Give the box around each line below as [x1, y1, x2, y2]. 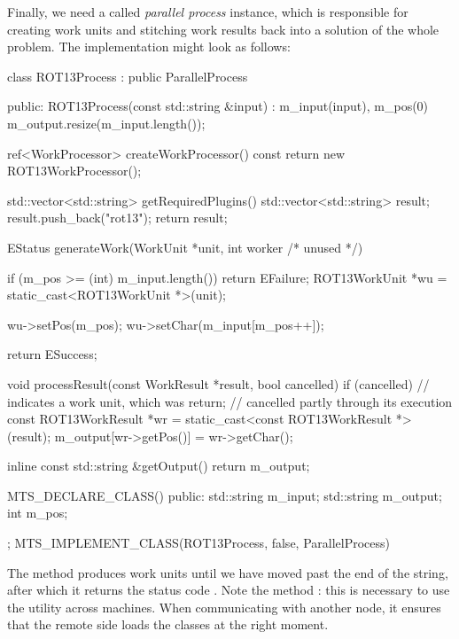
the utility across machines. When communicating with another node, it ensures [7, 597, 441, 616]
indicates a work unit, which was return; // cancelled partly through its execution [7, 392, 453, 410]
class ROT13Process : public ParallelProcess [7, 66, 248, 85]
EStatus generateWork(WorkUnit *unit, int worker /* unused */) [7, 238, 363, 256]
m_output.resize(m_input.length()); [7, 113, 206, 132]
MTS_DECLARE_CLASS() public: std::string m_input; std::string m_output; [7, 486, 442, 504]
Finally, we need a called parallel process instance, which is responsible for [7, 3, 408, 20]
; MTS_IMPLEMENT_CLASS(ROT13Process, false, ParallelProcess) [7, 534, 390, 552]
